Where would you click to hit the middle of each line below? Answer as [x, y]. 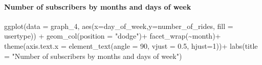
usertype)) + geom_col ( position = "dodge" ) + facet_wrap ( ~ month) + [113, 36]
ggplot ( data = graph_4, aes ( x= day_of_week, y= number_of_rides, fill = [119, 26]
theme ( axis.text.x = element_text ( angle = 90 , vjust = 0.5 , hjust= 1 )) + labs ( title [131, 45]
